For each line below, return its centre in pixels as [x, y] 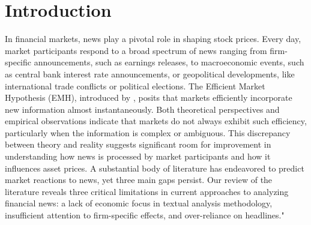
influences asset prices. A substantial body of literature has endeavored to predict [155, 168]
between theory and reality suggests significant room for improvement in [138, 144]
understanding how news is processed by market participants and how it [138, 156]
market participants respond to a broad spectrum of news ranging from [136, 50]
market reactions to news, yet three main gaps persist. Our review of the [139, 180]
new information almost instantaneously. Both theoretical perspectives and [142, 109]
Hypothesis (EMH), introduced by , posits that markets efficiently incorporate [149, 97]
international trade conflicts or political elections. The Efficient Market [135, 85]
